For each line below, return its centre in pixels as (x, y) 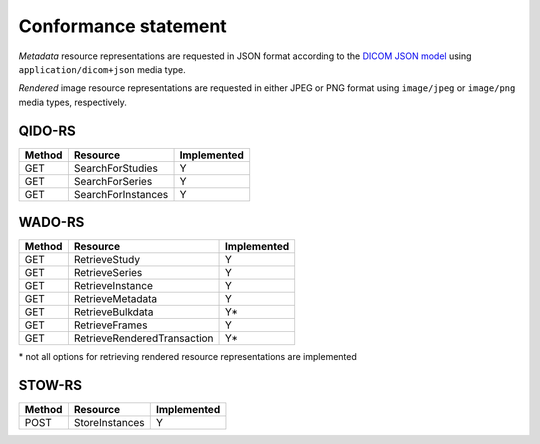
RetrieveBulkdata (113, 312)
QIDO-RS (47, 130)
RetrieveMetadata (115, 299)
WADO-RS (51, 222)
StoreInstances (109, 423)
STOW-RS (50, 385)
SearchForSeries (113, 181)
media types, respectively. (72, 102)
